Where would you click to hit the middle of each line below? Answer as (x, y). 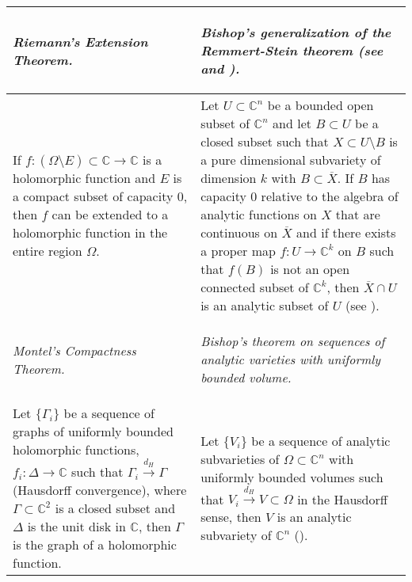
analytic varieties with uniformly (291, 359)
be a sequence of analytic (321, 440)
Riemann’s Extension (80, 41)
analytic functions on (259, 214)
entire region (48, 251)
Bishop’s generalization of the (296, 32)
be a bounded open (320, 105)
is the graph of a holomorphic (95, 544)
